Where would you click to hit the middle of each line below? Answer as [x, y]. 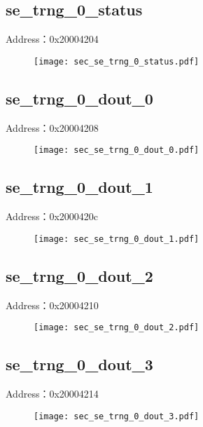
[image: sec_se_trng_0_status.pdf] [117, 61]
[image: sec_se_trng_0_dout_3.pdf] [117, 416]
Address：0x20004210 [52, 305]
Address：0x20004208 [52, 127]
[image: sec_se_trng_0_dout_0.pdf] [117, 150]
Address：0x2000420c [52, 216]
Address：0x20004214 [52, 394]
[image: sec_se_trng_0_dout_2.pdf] [117, 328]
